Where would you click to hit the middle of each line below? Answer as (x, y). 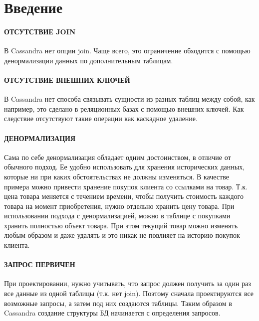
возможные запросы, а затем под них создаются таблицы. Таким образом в (118, 303)
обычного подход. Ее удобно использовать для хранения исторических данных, (125, 167)
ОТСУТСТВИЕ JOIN (40, 31)
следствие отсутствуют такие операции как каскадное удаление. (101, 118)
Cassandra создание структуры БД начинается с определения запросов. (112, 313)
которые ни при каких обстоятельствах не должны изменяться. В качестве (117, 176)
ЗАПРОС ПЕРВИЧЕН (40, 264)
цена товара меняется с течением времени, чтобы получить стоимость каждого (124, 196)
